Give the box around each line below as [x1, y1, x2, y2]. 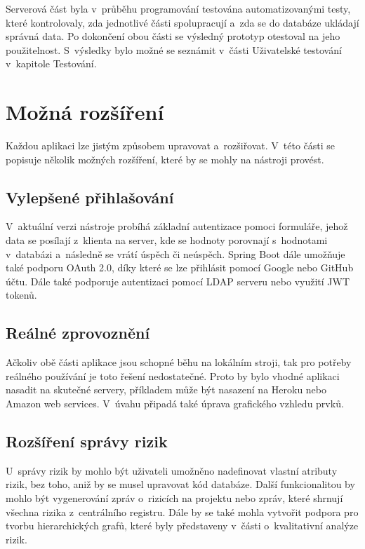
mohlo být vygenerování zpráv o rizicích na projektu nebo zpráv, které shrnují [6, 491, 343, 506]
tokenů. [6, 287, 37, 302]
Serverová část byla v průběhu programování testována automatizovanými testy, [6, 1, 351, 15]
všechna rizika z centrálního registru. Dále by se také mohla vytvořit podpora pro [6, 504, 359, 519]
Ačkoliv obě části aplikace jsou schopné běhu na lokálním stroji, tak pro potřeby [6, 355, 352, 370]
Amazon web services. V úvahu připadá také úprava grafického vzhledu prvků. [6, 396, 344, 411]
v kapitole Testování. [6, 56, 97, 71]
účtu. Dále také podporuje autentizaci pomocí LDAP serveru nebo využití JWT [6, 273, 350, 288]
